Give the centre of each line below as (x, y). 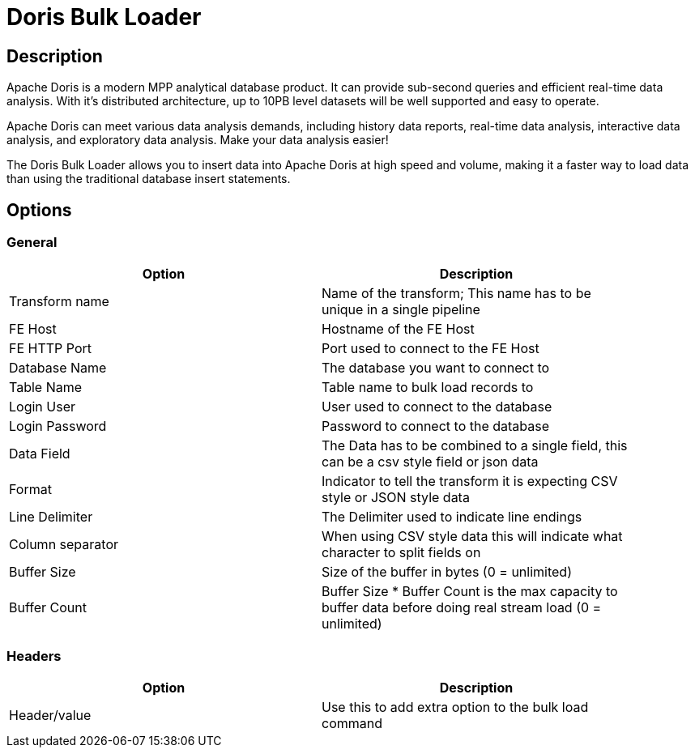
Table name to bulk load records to (428, 388)
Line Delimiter (51, 517)
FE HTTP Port (51, 349)
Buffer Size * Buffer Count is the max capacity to (470, 592)
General (32, 243)
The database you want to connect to (436, 368)
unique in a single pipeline (401, 310)
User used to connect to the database (437, 407)
